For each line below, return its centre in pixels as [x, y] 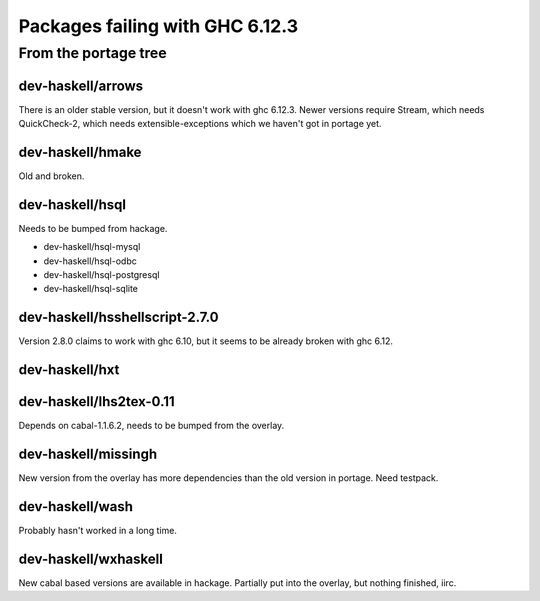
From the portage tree [92, 53]
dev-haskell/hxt [69, 370]
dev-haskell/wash [76, 506]
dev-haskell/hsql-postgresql [101, 275]
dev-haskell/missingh [88, 454]
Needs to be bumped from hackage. [93, 228]
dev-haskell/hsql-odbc [90, 261]
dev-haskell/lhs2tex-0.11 [96, 401]
